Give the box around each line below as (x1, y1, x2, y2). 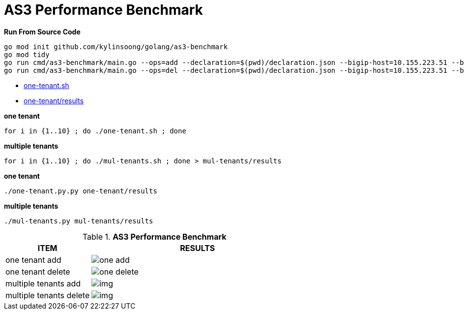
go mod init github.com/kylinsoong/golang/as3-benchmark (4, 42, 228, 51)
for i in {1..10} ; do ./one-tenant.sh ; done (4, 126, 186, 135)
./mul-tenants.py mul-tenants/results (4, 217, 153, 225)
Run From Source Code (4, 27, 81, 36)
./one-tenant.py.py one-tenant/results (4, 187, 157, 195)
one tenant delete (5, 266, 70, 277)
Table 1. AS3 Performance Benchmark (82, 231, 227, 242)
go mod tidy (4, 50, 50, 59)
